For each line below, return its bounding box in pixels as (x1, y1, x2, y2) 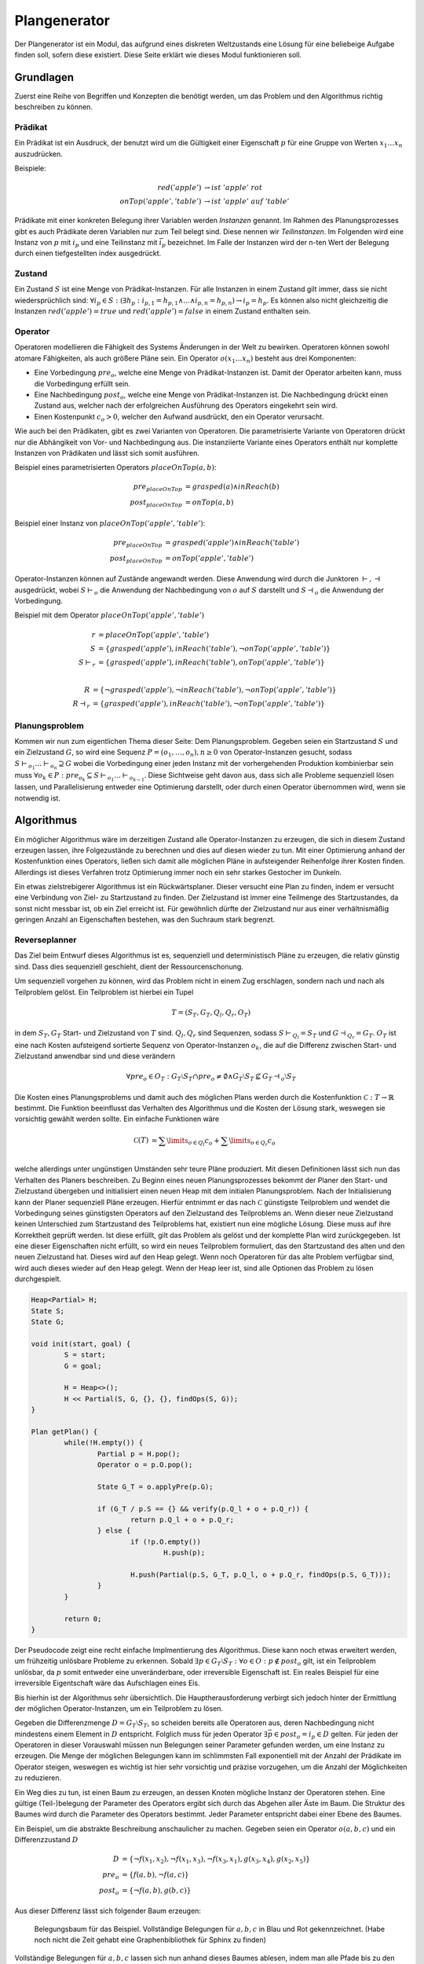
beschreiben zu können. (14, 102, 93, 112)
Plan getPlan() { (31, 1427, 98, 1436)
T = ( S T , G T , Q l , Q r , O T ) (171, 1008, 251, 1019)
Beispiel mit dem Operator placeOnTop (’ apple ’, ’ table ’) (14, 610, 205, 620)
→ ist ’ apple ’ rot (204, 183, 263, 192)
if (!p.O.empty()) (130, 1537, 202, 1546)
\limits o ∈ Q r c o (228, 1136, 276, 1148)
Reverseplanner (14, 935, 77, 946)
